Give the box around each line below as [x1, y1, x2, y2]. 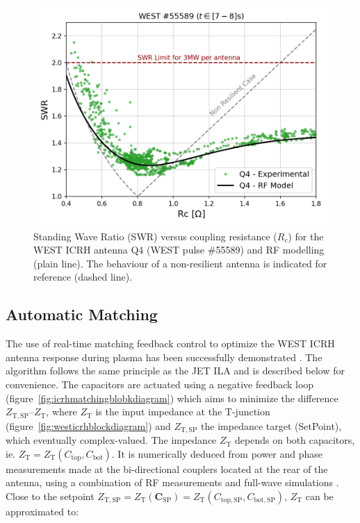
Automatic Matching [6, 304, 158, 325]
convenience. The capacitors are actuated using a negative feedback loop [6, 376, 314, 391]
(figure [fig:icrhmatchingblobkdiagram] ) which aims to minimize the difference [6, 390, 338, 405]
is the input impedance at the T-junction [95, 404, 270, 419]
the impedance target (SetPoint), [201, 418, 342, 433]
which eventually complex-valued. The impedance [6, 433, 217, 447]
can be [305, 488, 334, 503]
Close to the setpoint [6, 488, 95, 503]
